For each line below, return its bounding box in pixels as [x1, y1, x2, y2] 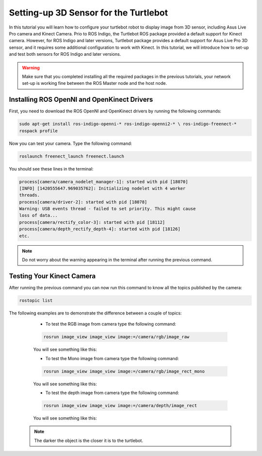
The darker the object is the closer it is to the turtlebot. [34, 438, 143, 443]
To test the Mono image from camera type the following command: [45, 355, 179, 361]
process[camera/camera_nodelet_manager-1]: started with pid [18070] [19, 179, 188, 184]
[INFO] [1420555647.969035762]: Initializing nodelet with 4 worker [19, 186, 186, 191]
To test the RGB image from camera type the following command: [45, 321, 177, 327]
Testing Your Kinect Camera [9, 272, 96, 280]
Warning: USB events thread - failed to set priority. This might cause [19, 206, 196, 212]
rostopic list [19, 298, 53, 303]
